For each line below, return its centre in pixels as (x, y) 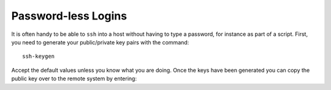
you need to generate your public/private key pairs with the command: (100, 42)
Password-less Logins (69, 16)
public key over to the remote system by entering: (74, 78)
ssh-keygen (39, 57)
